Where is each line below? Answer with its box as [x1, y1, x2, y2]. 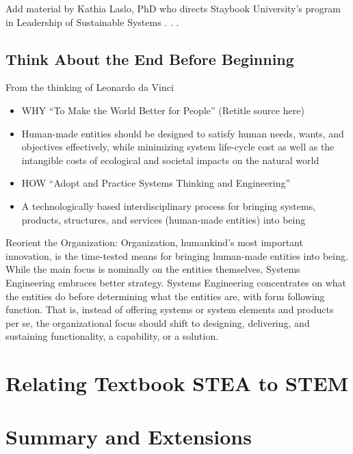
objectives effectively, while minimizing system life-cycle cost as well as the [21, 139, 335, 154]
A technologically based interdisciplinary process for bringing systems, [21, 198, 316, 213]
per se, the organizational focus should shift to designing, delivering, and [5, 315, 310, 330]
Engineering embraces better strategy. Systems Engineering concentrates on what [5, 275, 346, 289]
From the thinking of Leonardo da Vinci [5, 80, 174, 94]
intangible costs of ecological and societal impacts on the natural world [21, 152, 319, 167]
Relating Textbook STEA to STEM [5, 369, 349, 397]
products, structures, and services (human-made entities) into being [21, 212, 306, 226]
